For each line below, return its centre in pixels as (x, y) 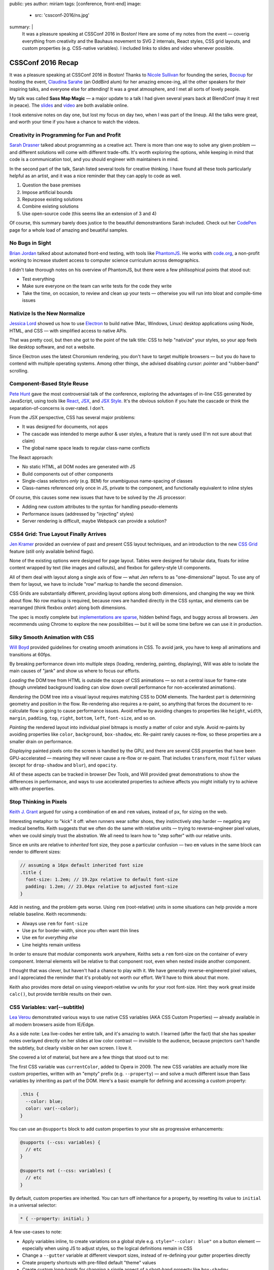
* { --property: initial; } (55, 1219)
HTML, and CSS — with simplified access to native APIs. (68, 331)
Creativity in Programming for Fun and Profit (65, 135)
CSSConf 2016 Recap (44, 63)
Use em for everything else (50, 938)
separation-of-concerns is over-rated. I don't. (57, 408)
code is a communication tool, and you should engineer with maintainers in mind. (94, 160)
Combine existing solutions (50, 206)
